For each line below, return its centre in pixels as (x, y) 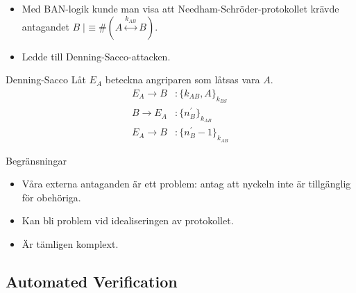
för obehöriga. (51, 197)
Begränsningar (36, 160)
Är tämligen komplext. (70, 244)
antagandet (45, 26)
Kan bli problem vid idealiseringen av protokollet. (128, 220)
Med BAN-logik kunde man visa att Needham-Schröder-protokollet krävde (180, 8)
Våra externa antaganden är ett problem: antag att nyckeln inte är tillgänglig (186, 184)
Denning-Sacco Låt (46, 79)
